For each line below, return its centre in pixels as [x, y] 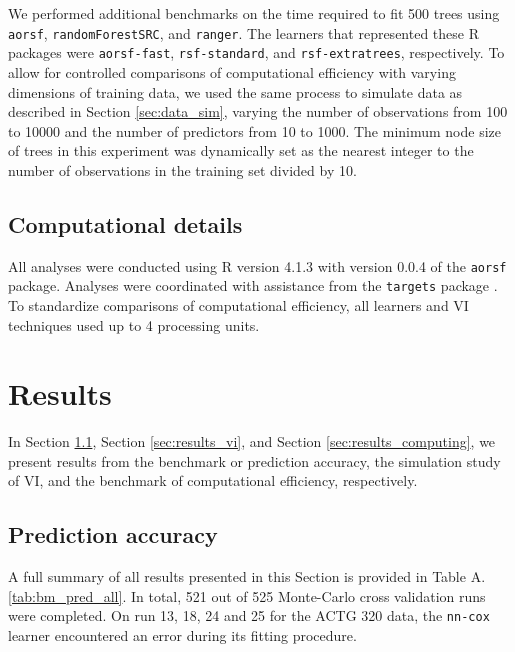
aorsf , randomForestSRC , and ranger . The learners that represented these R [243, 32]
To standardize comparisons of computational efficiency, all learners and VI [238, 304]
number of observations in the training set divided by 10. [182, 169]
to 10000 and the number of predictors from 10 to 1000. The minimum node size [255, 130]
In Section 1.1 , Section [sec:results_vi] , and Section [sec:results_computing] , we [252, 441]
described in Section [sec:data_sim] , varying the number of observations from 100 [258, 111]
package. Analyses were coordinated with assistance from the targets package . [253, 285]
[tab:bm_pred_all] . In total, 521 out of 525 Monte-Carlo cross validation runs [247, 595]
